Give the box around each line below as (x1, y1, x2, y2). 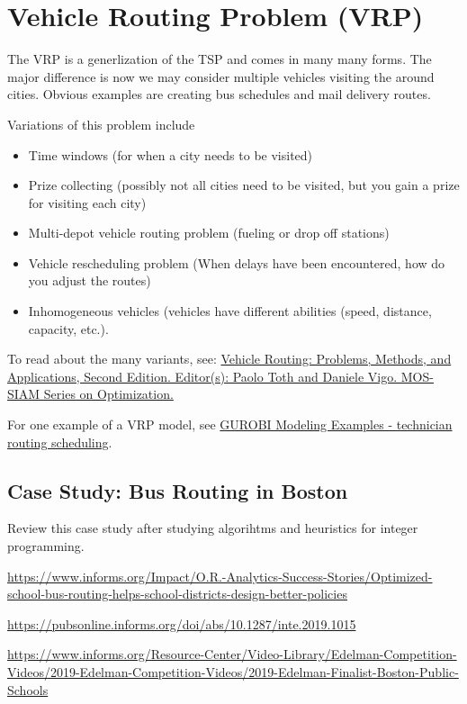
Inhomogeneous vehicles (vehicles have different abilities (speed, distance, (28, 302, 432, 320)
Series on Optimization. (43, 384, 174, 403)
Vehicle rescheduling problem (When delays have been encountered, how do (28, 253, 445, 272)
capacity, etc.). (28, 319, 109, 338)
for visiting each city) (28, 193, 147, 212)
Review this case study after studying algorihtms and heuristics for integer (7, 519, 418, 537)
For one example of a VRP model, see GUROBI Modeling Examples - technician (7, 415, 453, 434)
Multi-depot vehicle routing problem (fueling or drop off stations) (28, 223, 390, 242)
